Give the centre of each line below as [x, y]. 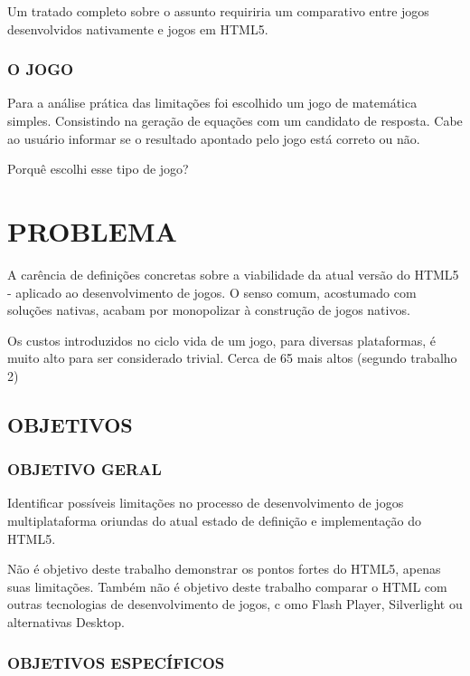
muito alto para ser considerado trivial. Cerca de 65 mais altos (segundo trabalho [232, 358]
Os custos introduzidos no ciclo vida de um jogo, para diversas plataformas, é [221, 340]
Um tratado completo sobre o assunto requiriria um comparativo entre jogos [218, 11]
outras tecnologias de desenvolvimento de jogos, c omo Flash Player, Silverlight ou [235, 604]
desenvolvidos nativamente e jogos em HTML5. [138, 29]
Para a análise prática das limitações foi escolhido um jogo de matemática [212, 103]
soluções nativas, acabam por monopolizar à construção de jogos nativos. [209, 310]
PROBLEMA [92, 230]
